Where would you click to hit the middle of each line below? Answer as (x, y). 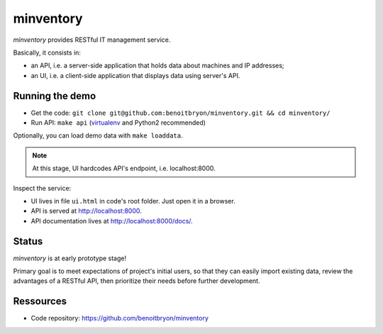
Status (28, 241)
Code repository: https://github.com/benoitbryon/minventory (120, 318)
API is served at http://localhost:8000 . (86, 211)
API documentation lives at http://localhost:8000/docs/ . (112, 221)
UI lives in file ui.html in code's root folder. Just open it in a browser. (133, 201)
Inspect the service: (42, 188)
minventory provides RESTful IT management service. (92, 40)
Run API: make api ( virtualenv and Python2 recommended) (118, 123)
